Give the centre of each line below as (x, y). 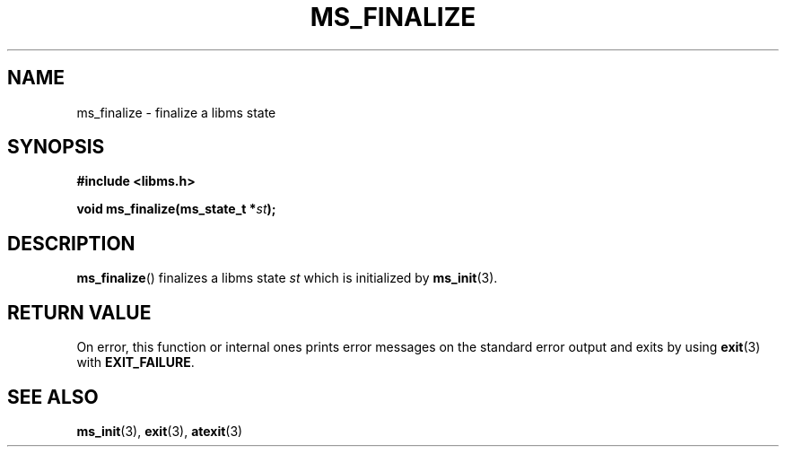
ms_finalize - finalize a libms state (176, 112)
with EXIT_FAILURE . (135, 362)
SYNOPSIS (56, 147)
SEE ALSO (53, 397)
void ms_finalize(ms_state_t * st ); (176, 209)
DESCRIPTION (71, 243)
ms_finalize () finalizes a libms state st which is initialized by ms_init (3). (287, 278)
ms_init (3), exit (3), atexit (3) (160, 431)
